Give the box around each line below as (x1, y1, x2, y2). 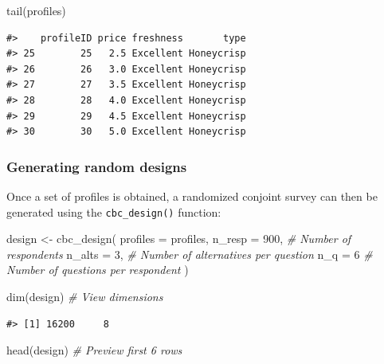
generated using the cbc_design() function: (6, 203, 221, 220)
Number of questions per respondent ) (6, 261, 189, 278)
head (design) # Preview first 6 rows (6, 342, 182, 358)
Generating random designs (6, 156, 187, 176)
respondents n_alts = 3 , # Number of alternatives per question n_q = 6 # (6, 245, 373, 262)
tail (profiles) (6, 2, 66, 18)
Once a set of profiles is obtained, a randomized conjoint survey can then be (6, 187, 378, 204)
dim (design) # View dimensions (6, 288, 163, 304)
